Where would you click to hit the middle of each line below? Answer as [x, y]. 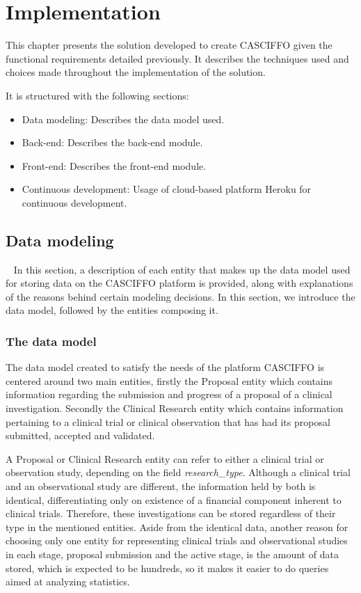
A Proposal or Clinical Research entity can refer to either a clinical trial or [165, 458]
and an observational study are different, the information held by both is [161, 486]
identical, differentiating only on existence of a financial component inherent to [174, 499]
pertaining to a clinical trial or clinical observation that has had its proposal [168, 421]
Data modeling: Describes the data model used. [123, 119]
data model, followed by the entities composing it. [112, 310]
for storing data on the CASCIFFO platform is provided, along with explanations [179, 283]
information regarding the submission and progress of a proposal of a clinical [169, 394]
